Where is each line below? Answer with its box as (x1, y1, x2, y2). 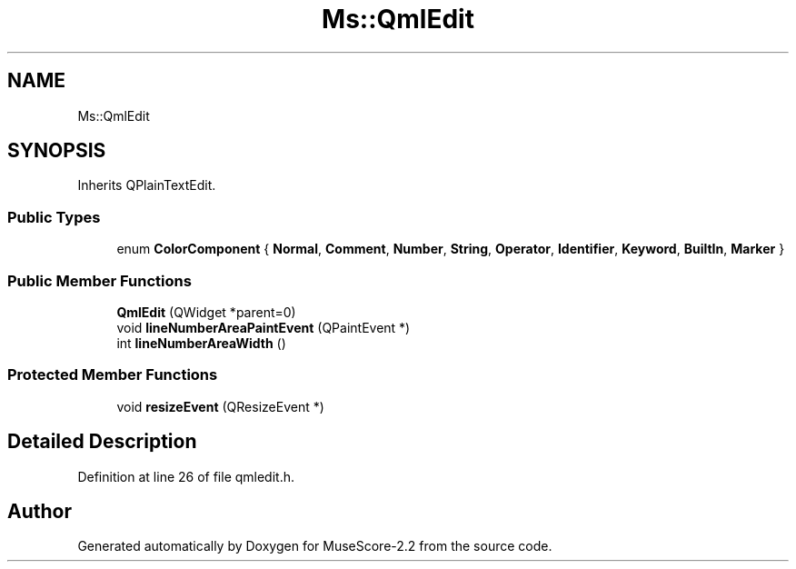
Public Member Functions (7, 271, 192, 290)
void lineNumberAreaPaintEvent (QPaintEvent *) (116, 319, 411, 335)
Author (7, 499, 72, 523)
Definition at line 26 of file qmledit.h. (77, 468, 295, 484)
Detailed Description (7, 430, 197, 454)
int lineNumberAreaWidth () (116, 334, 286, 351)
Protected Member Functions (7, 365, 218, 384)
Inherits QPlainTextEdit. (77, 177, 216, 194)
